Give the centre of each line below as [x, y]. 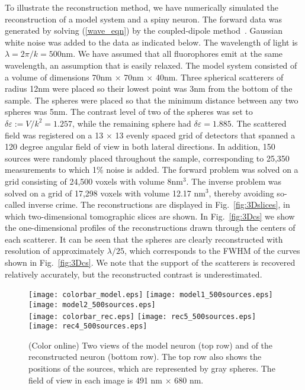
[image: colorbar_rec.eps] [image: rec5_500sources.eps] [142, 316]
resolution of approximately [55, 251]
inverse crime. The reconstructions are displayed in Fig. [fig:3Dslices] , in [159, 204]
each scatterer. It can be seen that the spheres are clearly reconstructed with [144, 239]
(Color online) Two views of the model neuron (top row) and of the [151, 345]
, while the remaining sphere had [132, 123]
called [15, 204]
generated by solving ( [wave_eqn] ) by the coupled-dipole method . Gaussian [144, 30]
